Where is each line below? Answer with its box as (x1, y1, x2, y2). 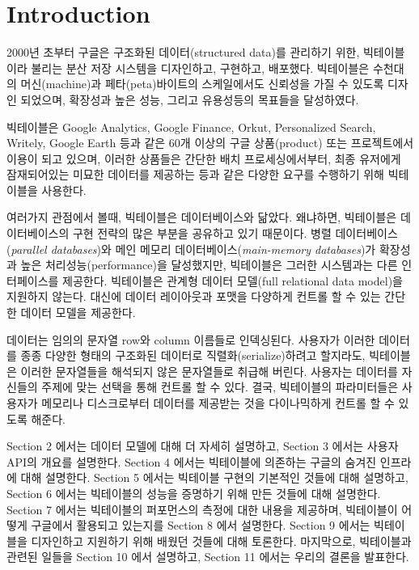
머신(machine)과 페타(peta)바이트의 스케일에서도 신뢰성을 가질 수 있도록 (20, 75, 384, 92)
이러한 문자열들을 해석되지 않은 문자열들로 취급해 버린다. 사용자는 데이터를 (20, 362, 398, 379)
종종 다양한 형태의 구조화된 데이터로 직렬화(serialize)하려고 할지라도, (20, 347, 366, 364)
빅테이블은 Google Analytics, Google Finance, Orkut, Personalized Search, (6, 118, 376, 135)
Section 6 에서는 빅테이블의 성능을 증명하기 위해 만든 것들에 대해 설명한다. (6, 484, 381, 501)
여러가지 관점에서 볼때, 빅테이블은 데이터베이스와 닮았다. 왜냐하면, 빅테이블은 (6, 209, 397, 226)
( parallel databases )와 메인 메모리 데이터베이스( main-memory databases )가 (6, 240, 376, 257)
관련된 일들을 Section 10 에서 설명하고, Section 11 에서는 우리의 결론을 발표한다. (6, 548, 409, 565)
